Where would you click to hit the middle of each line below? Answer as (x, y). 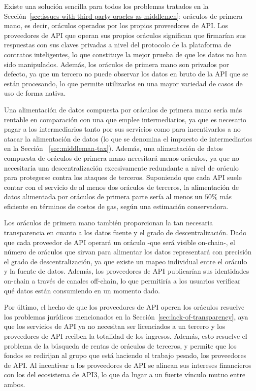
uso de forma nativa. (35, 93)
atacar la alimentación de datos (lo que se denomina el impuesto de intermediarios (128, 138)
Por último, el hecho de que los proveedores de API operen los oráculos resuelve (124, 307)
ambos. (15, 384)
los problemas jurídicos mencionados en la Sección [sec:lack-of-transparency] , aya (126, 316)
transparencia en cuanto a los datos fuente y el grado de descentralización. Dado (125, 232)
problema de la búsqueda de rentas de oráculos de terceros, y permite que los (120, 345)
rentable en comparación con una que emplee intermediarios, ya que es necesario (125, 119)
